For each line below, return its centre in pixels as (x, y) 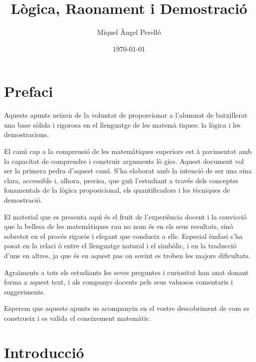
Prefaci (29, 91)
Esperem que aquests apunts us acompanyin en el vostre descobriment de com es (127, 308)
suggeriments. (25, 291)
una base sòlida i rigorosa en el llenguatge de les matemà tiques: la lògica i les (122, 124)
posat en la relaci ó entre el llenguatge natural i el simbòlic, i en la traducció (120, 246)
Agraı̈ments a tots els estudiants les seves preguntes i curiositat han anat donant (126, 272)
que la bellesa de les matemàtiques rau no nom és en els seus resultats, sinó (119, 226)
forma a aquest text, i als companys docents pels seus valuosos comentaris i (119, 282)
